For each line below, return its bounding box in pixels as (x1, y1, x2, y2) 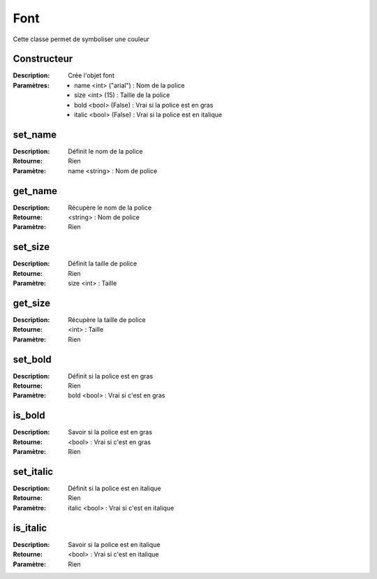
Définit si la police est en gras (68, 372, 154, 380)
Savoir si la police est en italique (68, 540, 161, 548)
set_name (13, 129, 57, 140)
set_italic (13, 465, 54, 478)
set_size (13, 241, 50, 253)
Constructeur (13, 53, 73, 65)
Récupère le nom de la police (68, 203, 152, 212)
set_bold (13, 353, 52, 365)
